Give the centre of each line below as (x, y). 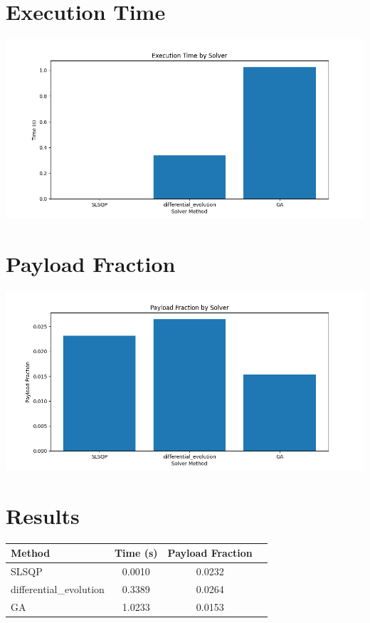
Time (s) (136, 553)
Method (31, 553)
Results (43, 515)
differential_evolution (58, 588)
